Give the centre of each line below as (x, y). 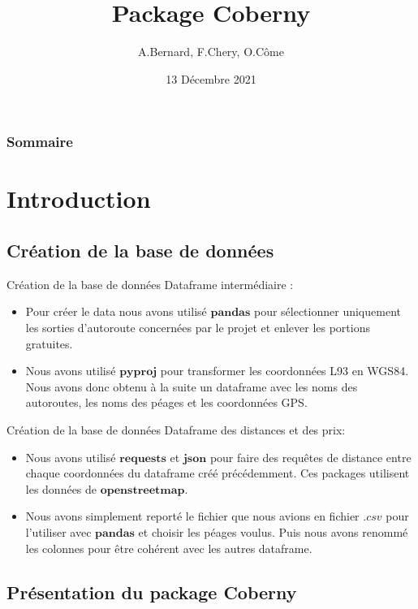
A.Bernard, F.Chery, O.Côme (211, 52)
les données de (61, 488)
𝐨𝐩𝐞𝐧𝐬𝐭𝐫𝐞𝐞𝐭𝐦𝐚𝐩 (142, 490)
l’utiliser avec (58, 531)
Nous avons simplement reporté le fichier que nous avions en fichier (192, 516)
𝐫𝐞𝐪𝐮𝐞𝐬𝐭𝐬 (143, 458)
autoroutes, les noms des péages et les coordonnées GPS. (166, 402)
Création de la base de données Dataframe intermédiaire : (150, 284)
